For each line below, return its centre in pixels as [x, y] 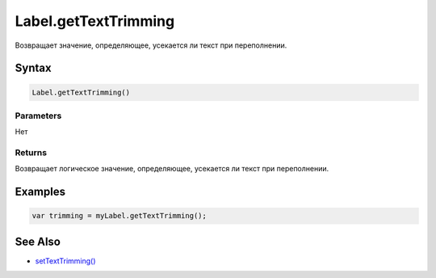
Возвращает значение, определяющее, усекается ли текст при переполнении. [151, 45]
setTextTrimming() [65, 261]
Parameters [38, 116]
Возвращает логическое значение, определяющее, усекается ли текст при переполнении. [172, 169]
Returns [31, 153]
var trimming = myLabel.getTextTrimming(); [119, 216]
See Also [38, 241]
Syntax [33, 68]
